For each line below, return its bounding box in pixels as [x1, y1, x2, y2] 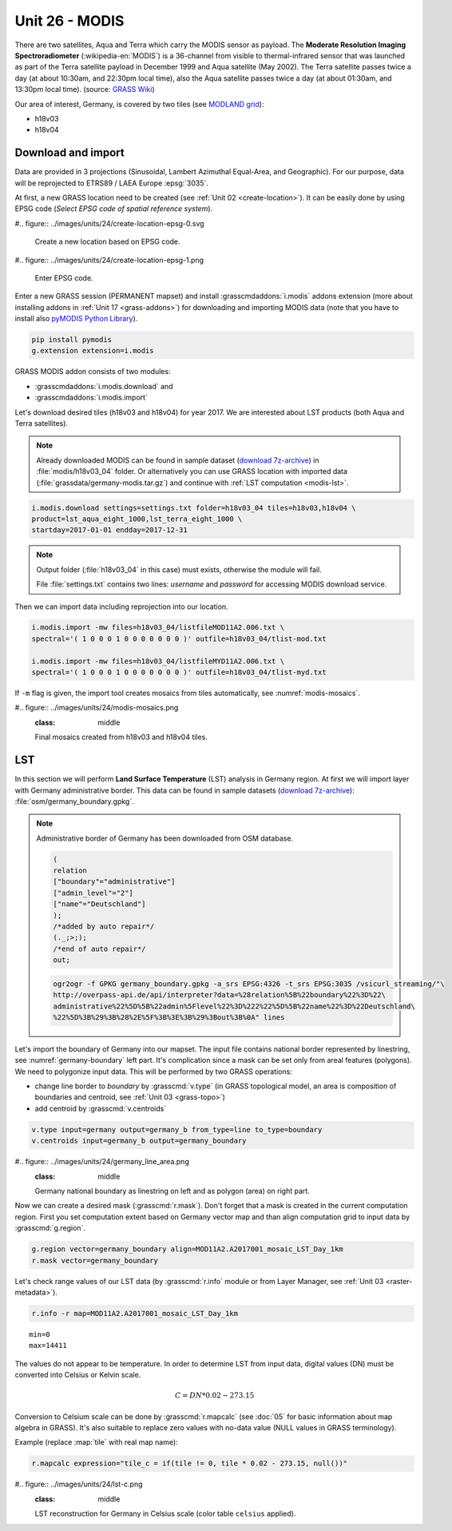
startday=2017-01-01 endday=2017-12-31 [31, 526, 188, 535]
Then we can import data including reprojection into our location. [14, 602, 228, 611]
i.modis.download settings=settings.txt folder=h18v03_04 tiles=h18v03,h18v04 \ [31, 503, 356, 512]
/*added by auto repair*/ [53, 922, 155, 931]
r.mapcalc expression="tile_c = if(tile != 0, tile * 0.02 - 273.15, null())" [31, 1459, 347, 1468]
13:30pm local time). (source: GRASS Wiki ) [14, 85, 155, 94]
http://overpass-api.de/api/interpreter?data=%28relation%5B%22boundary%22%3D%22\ [53, 991, 387, 1000]
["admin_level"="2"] [53, 888, 133, 897]
